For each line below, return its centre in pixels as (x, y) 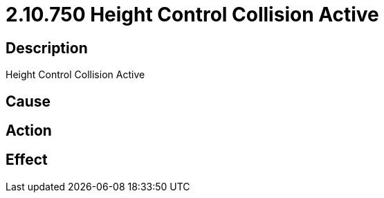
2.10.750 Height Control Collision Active (192, 15)
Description (47, 48)
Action (29, 131)
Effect (27, 160)
